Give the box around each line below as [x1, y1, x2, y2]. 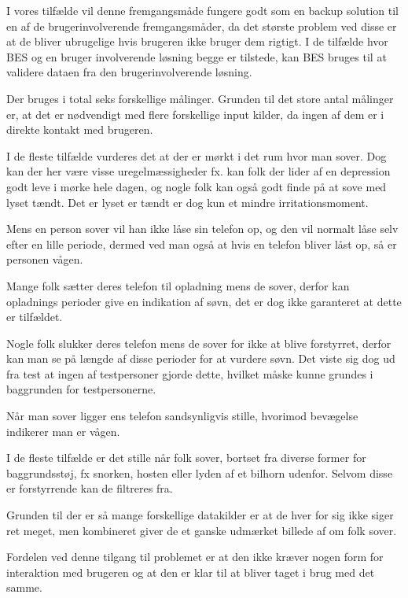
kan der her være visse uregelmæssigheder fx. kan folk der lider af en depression [6, 163, 391, 179]
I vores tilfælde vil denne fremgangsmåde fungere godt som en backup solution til [6, 2, 399, 18]
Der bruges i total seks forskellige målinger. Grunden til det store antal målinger [6, 90, 394, 106]
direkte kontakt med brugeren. [6, 121, 153, 138]
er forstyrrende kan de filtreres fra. [6, 480, 173, 496]
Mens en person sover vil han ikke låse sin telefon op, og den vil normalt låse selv [6, 220, 399, 237]
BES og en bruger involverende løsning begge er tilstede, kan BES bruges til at [6, 48, 387, 65]
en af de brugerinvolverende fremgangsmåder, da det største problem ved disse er [6, 17, 397, 34]
